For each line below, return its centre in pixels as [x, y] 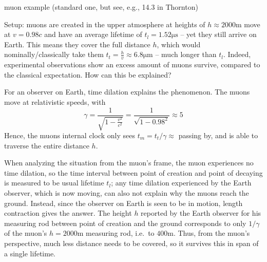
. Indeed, [237, 54]
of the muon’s [26, 233]
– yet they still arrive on [218, 34]
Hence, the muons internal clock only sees [70, 135]
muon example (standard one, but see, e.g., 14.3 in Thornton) [101, 7]
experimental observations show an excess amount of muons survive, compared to [132, 64]
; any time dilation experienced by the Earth [181, 183]
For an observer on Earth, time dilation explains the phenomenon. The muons [127, 92]
